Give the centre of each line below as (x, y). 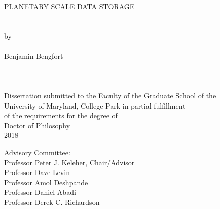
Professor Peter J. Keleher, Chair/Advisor (69, 162)
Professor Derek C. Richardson (52, 202)
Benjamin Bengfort (34, 56)
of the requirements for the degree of (61, 115)
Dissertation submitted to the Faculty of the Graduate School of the (110, 95)
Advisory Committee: (37, 152)
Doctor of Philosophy (37, 125)
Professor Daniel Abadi (40, 192)
